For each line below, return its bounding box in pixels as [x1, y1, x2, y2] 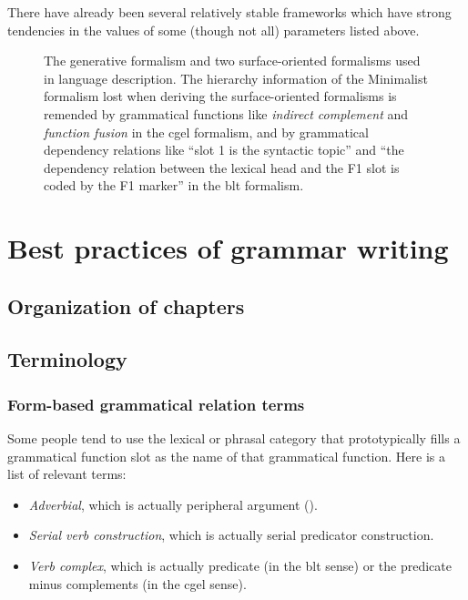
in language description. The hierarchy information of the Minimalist [44, 68, 428, 87]
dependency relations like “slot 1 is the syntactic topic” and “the [44, 140, 404, 159]
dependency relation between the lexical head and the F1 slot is [44, 158, 400, 177]
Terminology [7, 345, 127, 373]
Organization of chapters [7, 291, 245, 320]
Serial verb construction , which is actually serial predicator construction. [28, 525, 434, 544]
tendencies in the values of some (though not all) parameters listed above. [7, 20, 420, 39]
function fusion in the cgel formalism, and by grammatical [44, 122, 369, 141]
